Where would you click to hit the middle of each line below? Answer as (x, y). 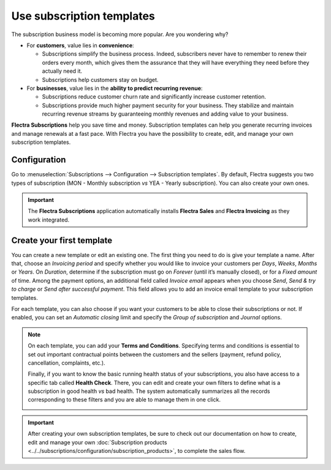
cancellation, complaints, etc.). (67, 363)
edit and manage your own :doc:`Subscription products (97, 442)
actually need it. (62, 71)
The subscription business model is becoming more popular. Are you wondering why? (120, 34)
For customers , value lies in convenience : (80, 45)
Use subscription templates (83, 16)
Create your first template (62, 240)
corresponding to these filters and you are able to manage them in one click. (124, 400)
